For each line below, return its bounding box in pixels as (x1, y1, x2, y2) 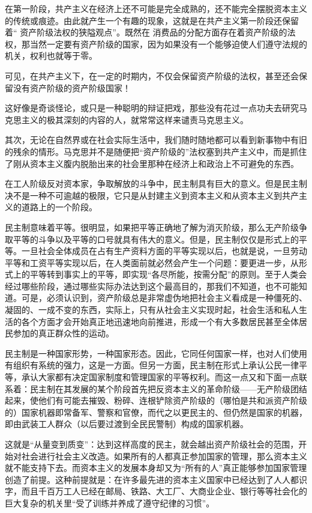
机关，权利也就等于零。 (5, 49, 97, 62)
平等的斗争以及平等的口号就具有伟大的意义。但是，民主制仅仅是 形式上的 (13, 232, 299, 245)
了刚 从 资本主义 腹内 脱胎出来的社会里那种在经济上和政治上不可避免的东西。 (5, 157, 299, 169)
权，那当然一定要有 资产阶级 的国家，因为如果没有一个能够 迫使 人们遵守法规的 (5, 37, 307, 50)
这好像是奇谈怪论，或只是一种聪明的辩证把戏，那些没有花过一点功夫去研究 (5, 102, 299, 114)
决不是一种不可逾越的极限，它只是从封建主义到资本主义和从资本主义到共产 (5, 189, 299, 201)
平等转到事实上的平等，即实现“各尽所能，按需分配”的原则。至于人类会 (29, 268, 307, 281)
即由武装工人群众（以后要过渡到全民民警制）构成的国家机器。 (5, 417, 248, 430)
